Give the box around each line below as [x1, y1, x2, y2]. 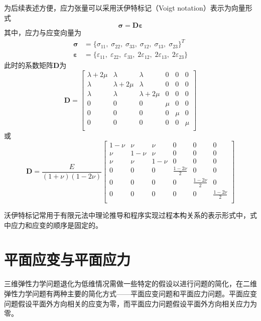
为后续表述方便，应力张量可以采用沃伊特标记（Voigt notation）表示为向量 [4, 3, 245, 13]
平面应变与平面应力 [4, 249, 131, 270]
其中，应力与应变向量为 [4, 27, 81, 38]
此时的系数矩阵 [4, 60, 53, 70]
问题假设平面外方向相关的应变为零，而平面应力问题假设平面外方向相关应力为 [4, 298, 257, 308]
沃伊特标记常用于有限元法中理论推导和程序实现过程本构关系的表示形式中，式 [4, 210, 257, 220]
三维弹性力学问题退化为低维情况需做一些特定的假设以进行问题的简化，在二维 [4, 278, 257, 289]
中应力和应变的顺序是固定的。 [4, 219, 102, 230]
